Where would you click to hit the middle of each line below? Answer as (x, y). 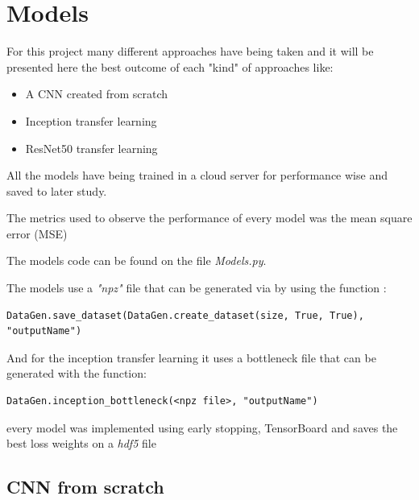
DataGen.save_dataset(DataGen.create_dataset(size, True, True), (185, 315)
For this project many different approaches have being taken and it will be (190, 51)
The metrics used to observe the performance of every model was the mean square (209, 218)
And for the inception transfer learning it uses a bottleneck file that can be (191, 357)
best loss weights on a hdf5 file (81, 443)
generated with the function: (77, 373)
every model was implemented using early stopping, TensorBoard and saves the (202, 427)
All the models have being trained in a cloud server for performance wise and (197, 175)
